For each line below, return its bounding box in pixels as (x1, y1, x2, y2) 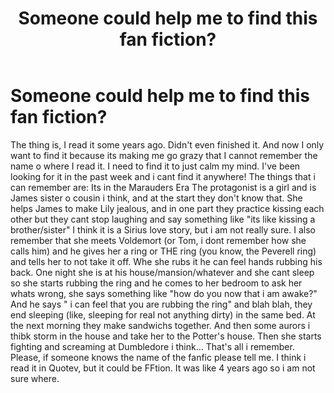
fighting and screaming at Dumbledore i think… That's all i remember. (10, 340, 295, 352)
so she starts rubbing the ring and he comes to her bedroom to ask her (10, 277, 303, 289)
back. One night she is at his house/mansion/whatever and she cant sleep (10, 266, 315, 278)
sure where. (10, 372, 60, 384)
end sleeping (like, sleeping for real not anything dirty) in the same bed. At (10, 308, 316, 321)
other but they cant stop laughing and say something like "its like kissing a (10, 213, 316, 225)
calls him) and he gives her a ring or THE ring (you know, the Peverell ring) (10, 245, 317, 257)
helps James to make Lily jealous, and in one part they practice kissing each (10, 202, 325, 214)
